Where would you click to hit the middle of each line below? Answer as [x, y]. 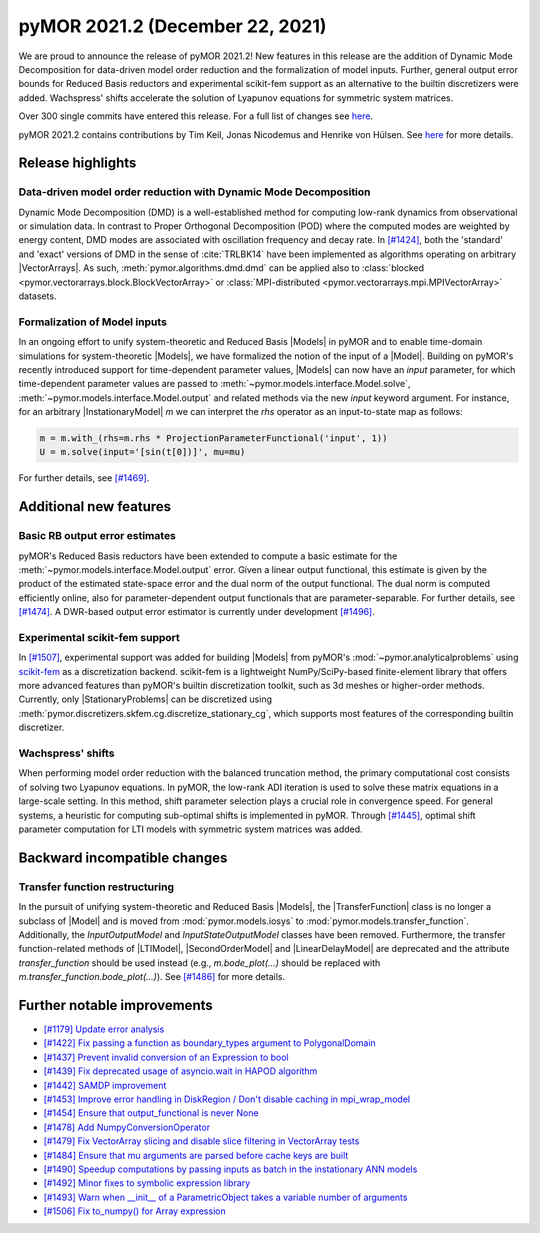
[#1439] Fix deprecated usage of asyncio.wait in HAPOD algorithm [180, 1071]
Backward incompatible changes [123, 857]
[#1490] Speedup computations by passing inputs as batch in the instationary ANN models [230, 1169]
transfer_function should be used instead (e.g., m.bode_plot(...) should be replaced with [199, 962]
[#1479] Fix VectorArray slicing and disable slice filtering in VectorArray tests [201, 1141]
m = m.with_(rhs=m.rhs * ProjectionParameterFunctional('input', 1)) [213, 438]
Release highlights [77, 163]
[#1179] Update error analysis [104, 1029]
